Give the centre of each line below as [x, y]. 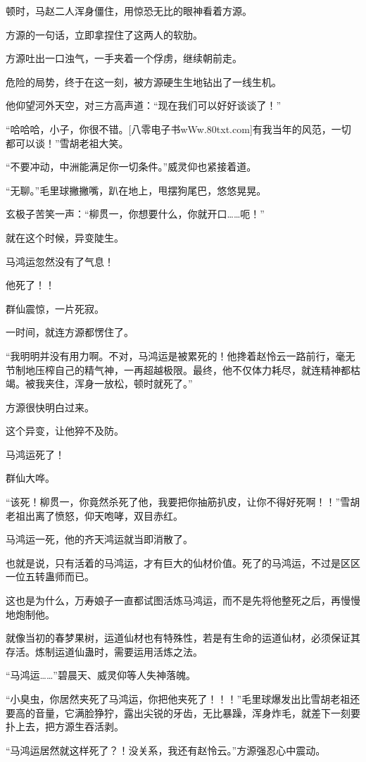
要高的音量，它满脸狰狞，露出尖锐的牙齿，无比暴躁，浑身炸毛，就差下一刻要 [183, 712]
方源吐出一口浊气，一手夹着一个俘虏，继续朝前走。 [124, 58]
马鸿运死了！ [35, 454]
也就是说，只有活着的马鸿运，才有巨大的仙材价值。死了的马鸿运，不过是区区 [183, 562]
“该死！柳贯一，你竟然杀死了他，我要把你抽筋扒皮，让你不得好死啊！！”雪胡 [183, 502]
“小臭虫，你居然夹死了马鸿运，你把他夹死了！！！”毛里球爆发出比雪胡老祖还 [183, 699]
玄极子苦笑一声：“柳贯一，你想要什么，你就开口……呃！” [135, 214]
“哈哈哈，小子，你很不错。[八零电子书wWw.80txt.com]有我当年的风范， [169, 129]
